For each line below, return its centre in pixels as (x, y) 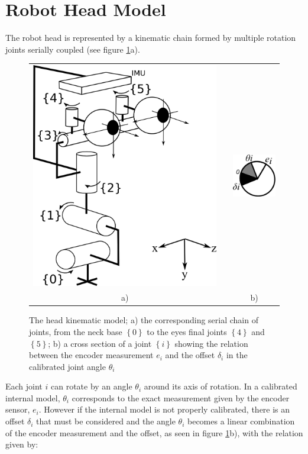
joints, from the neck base (76, 331)
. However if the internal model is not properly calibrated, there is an (164, 409)
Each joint (24, 386)
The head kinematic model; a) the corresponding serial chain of (144, 320)
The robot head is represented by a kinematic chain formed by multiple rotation (151, 38)
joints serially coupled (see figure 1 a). (73, 49)
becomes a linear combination (241, 421)
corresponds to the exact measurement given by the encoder (181, 397)
